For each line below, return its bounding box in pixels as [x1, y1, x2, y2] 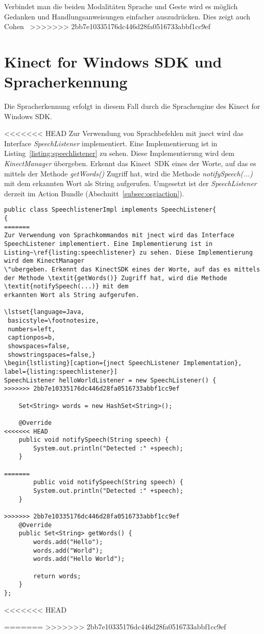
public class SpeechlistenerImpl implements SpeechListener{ [4, 206, 217, 214]
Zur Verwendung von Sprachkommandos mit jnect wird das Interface [4, 232, 235, 239]
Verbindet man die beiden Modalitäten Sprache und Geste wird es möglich [4, 1, 238, 11]
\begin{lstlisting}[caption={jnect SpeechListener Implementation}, [4, 359, 242, 367]
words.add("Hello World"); [33, 555, 125, 563]
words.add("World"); [33, 547, 103, 554]
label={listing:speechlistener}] [4, 368, 117, 375]
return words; [33, 572, 81, 580]
